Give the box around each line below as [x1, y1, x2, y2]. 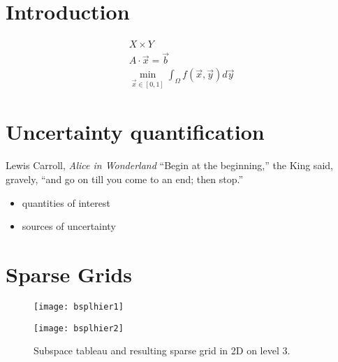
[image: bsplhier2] [34, 323, 124, 333]
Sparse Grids [6, 259, 133, 288]
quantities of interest [22, 195, 110, 210]
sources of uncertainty [22, 219, 116, 233]
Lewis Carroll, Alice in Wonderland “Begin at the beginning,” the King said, [6, 158, 333, 173]
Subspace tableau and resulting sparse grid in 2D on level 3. [34, 343, 291, 358]
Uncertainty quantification [6, 117, 265, 146]
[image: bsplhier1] [34, 301, 124, 312]
